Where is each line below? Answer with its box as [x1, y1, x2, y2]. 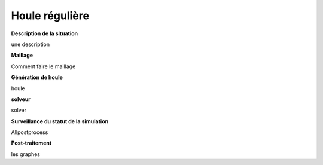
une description [11, 41, 50, 48]
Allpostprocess [11, 129, 48, 136]
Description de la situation [11, 30, 78, 37]
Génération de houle [11, 74, 63, 81]
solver [11, 106, 27, 114]
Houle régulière [11, 9, 90, 22]
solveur [11, 96, 31, 103]
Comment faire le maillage [11, 63, 76, 70]
